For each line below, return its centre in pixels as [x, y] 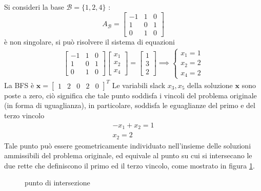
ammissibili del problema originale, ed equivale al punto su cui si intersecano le [128, 155]
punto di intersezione [57, 183]
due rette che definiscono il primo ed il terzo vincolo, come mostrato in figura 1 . [129, 165]
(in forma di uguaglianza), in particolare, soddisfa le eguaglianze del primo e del [130, 105]
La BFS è [19, 85]
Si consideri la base [34, 7]
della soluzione [210, 85]
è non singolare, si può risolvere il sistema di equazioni [89, 41]
